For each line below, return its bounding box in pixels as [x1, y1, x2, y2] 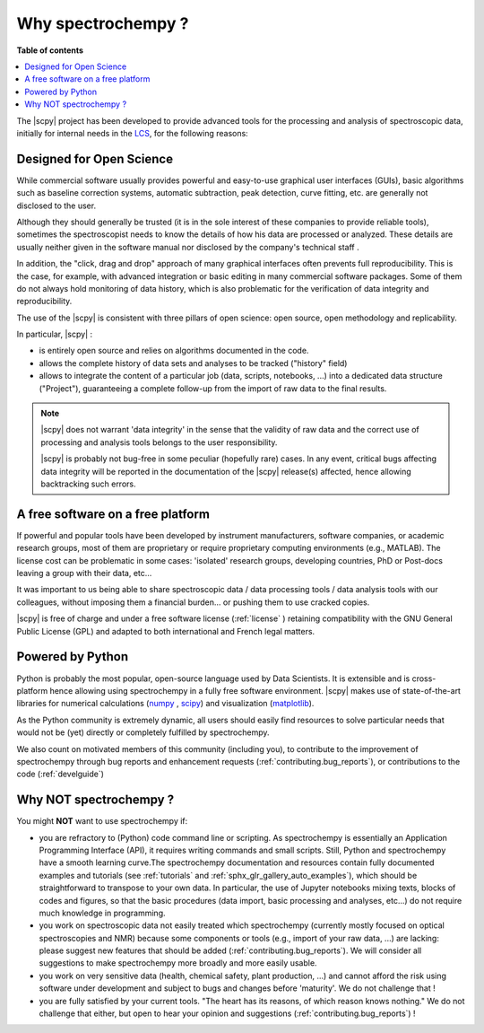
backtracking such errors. [40, 478, 136, 489]
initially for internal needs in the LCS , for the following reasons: [16, 127, 248, 138]
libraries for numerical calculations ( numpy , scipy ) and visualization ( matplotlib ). [16, 698, 315, 709]
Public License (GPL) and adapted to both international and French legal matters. [16, 626, 315, 636]
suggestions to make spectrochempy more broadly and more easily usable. [39, 958, 317, 968]
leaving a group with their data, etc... [16, 568, 152, 579]
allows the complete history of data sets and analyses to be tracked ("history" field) [39, 357, 348, 368]
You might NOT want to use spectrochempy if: [16, 816, 188, 827]
